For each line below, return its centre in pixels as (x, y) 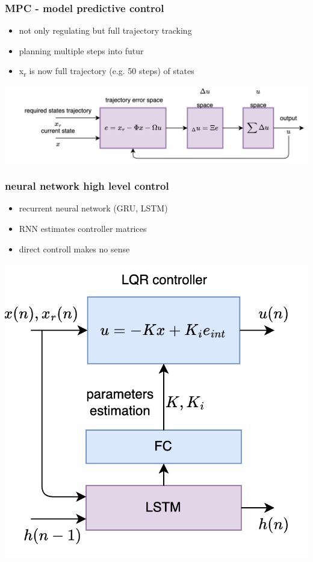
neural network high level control (87, 186)
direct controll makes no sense (74, 248)
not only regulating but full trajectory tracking (105, 30)
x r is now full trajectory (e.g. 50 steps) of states (107, 72)
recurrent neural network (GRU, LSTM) (93, 208)
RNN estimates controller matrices (83, 228)
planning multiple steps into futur (81, 50)
